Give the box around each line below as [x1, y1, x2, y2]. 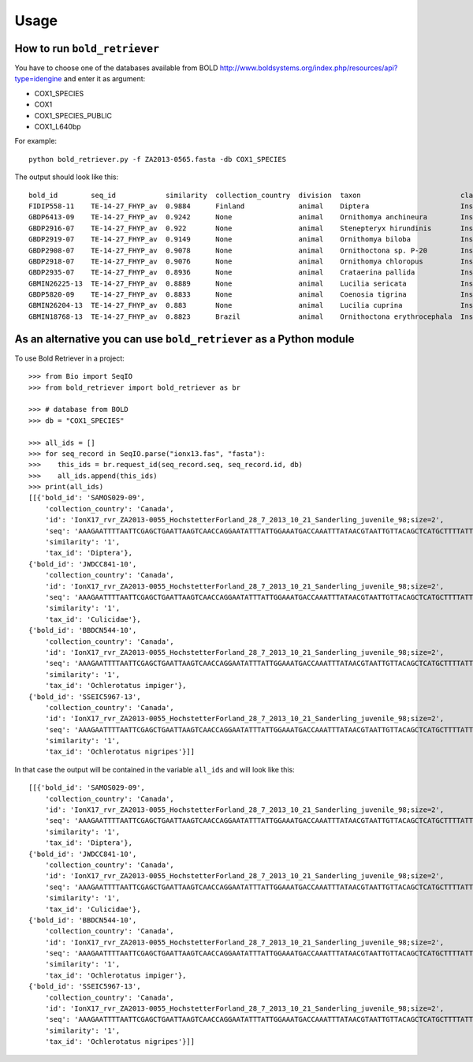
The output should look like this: [14, 172, 118, 181]
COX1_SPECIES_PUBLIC [34, 110, 113, 120]
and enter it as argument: [63, 74, 146, 84]
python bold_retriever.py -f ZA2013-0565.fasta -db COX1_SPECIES [28, 155, 287, 163]
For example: [14, 136, 58, 146]
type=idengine [14, 74, 62, 84]
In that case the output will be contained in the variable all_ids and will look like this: [14, 765, 295, 774]
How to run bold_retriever [14, 42, 160, 55]
